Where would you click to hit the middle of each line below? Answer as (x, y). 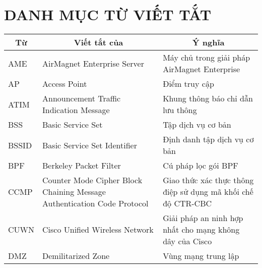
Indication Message (76, 110)
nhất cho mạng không (201, 230)
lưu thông (180, 110)
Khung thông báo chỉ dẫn (208, 98)
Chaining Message (74, 192)
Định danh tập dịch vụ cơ (208, 139)
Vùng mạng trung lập (201, 256)
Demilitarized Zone (76, 256)
